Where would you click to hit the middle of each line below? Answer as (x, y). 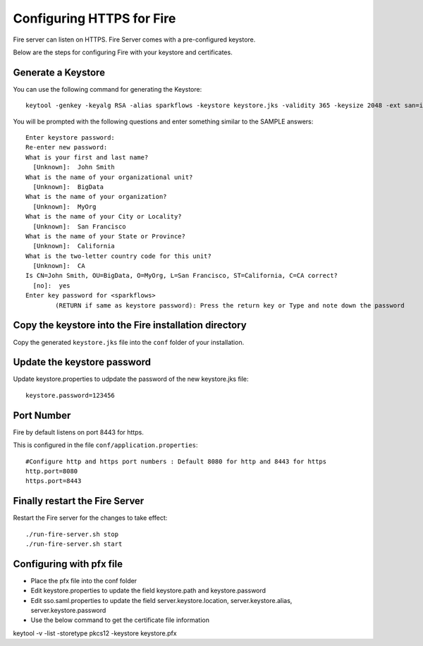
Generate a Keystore (59, 72)
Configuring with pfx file (68, 564)
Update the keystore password (82, 362)
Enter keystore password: (70, 138)
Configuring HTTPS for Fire (94, 18)
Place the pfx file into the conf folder (84, 580)
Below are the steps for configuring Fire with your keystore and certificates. (123, 52)
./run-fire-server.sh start (74, 544)
